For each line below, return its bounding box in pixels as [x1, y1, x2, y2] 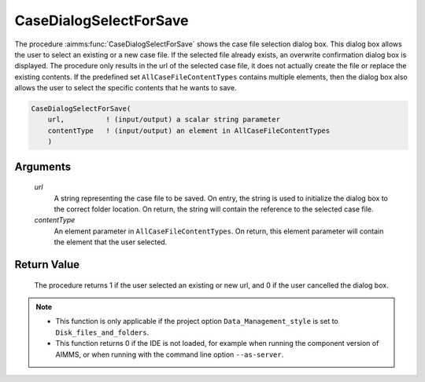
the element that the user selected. [54, 237, 168, 247]
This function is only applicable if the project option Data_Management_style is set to [55, 317, 338, 326]
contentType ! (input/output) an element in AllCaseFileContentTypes [47, 126, 331, 135]
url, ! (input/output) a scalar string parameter [47, 115, 281, 124]
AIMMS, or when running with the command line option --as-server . [55, 350, 284, 359]
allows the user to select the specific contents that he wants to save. [14, 83, 237, 93]
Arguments [14, 160, 72, 173]
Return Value [14, 258, 80, 271]
